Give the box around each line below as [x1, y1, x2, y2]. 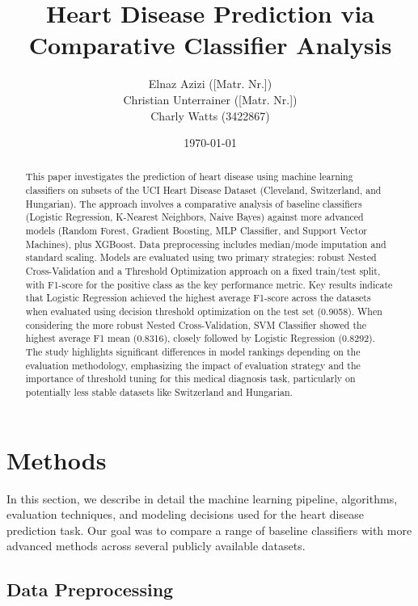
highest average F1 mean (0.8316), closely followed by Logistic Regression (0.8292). [25, 331, 376, 345]
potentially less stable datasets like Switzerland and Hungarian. [25, 385, 293, 398]
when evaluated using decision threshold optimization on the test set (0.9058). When [25, 305, 382, 318]
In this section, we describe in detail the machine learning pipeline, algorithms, [6, 490, 398, 507]
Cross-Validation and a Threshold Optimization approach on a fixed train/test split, [25, 264, 381, 278]
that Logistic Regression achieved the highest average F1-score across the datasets [25, 291, 371, 305]
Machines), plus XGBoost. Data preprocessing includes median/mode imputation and [25, 237, 386, 250]
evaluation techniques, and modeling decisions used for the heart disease [6, 506, 364, 523]
